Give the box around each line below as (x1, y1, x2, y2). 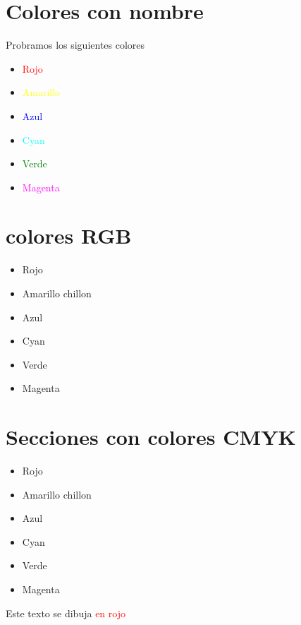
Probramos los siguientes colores (6, 37, 145, 52)
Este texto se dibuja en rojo (6, 605, 125, 620)
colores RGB (6, 221, 132, 250)
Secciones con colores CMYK (6, 422, 296, 451)
